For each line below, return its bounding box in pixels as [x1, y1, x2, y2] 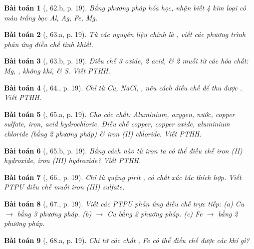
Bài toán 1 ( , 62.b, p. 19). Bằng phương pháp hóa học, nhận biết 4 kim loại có [4, 2, 246, 12]
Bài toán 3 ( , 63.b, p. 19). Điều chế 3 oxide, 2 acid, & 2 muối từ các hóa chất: [4, 55, 249, 66]
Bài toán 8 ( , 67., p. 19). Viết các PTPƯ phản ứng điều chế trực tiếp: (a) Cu [4, 198, 245, 208]
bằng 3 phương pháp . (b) [17, 208, 92, 218]
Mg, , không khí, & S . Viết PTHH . [4, 65, 110, 75]
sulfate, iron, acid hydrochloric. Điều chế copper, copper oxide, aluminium [4, 118, 230, 129]
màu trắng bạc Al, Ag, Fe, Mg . [4, 12, 98, 22]
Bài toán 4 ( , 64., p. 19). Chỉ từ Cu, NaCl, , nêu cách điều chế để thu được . [4, 82, 242, 92]
